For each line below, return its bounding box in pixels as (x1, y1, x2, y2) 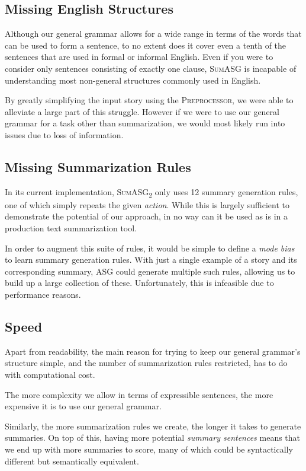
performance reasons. (5, 288, 81, 301)
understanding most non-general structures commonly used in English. (5, 74, 261, 86)
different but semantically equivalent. (5, 454, 139, 467)
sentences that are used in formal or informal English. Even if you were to (5, 50, 273, 63)
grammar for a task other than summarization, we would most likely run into (5, 117, 285, 129)
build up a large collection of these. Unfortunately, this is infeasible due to (5, 276, 274, 289)
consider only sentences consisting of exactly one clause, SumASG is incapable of (5, 62, 297, 74)
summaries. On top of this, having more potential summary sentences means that (5, 431, 301, 444)
